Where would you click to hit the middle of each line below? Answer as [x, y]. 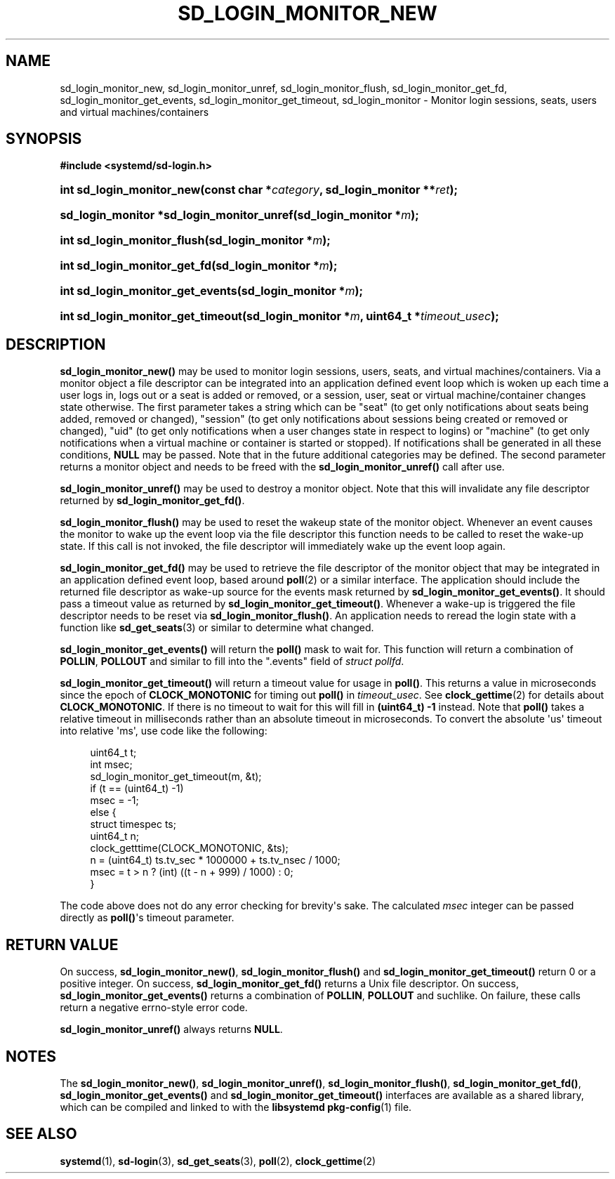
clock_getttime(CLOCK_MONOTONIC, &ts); [189, 848]
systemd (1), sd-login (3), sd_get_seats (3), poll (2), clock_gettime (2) [218, 1161]
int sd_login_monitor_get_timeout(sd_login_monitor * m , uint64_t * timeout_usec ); [279, 316]
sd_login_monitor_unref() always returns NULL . [171, 1029]
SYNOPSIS [44, 139]
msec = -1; [114, 801]
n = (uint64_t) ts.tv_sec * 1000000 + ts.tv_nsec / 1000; [215, 860]
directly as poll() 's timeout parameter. [147, 918]
